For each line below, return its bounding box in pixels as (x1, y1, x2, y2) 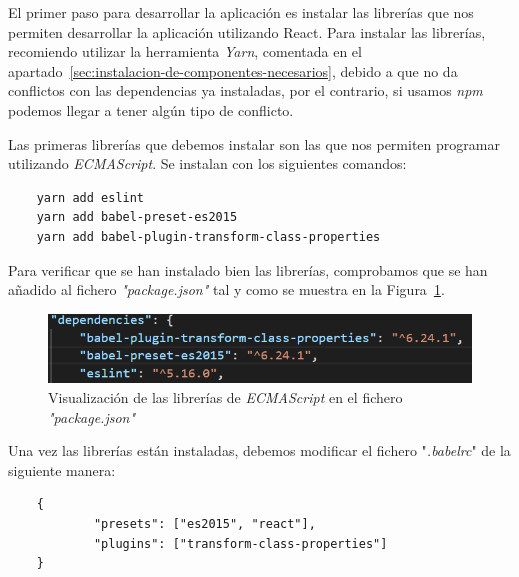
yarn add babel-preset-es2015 (36, 210, 238, 225)
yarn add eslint (36, 190, 145, 205)
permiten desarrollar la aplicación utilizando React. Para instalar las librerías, (8, 21, 486, 42)
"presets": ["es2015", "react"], (93, 517, 316, 531)
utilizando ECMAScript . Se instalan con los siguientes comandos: (8, 153, 407, 174)
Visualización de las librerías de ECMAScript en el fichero (48, 387, 403, 408)
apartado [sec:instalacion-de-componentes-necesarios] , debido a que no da (8, 60, 458, 81)
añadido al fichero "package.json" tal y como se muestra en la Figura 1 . (8, 279, 445, 300)
